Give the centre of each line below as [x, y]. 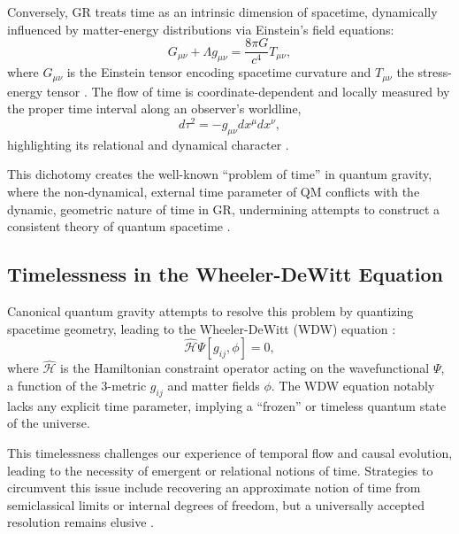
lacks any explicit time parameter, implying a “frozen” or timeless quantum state [227, 405]
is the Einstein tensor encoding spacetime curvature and [219, 72]
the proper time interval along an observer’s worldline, [154, 108]
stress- [435, 72]
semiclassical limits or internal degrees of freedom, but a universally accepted [216, 504]
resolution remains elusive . [80, 522]
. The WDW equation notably [353, 385]
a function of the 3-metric [77, 385]
